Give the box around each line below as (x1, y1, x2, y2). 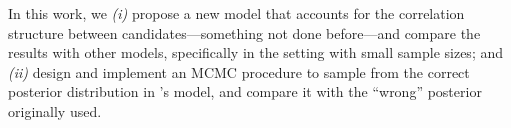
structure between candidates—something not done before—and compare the (8, 22, 481, 43)
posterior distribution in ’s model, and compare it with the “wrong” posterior (8, 81, 482, 102)
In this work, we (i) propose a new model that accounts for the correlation (8, 3, 465, 23)
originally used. (8, 100, 102, 121)
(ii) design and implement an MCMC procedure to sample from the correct (8, 61, 470, 82)
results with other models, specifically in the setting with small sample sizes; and (8, 42, 504, 63)
